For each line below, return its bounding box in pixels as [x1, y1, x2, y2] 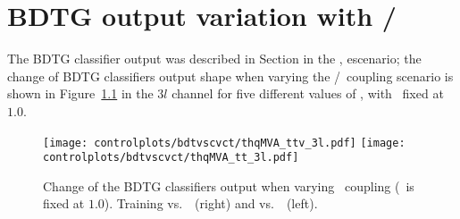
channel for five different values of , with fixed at [171, 84, 444, 103]
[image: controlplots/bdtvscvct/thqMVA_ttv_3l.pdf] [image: [43, 136, 406, 149]
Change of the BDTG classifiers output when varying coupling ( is [43, 176, 414, 195]
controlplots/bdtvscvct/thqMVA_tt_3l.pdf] [43, 151, 299, 164]
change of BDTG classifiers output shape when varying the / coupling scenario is [7, 66, 454, 85]
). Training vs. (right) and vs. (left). [104, 194, 318, 213]
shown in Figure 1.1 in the [7, 84, 154, 103]
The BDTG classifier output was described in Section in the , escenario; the [7, 49, 422, 68]
